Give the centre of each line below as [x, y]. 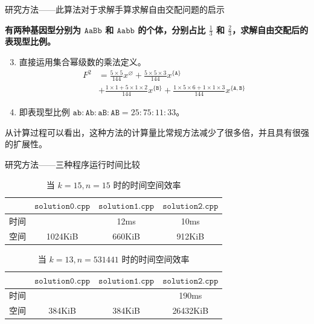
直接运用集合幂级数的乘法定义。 [82, 62]
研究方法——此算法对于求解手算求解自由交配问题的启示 [115, 9]
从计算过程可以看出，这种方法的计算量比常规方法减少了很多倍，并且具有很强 [157, 132]
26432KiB [191, 310]
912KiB [191, 236]
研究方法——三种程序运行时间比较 [72, 164]
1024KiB [62, 236]
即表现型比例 [44, 112]
